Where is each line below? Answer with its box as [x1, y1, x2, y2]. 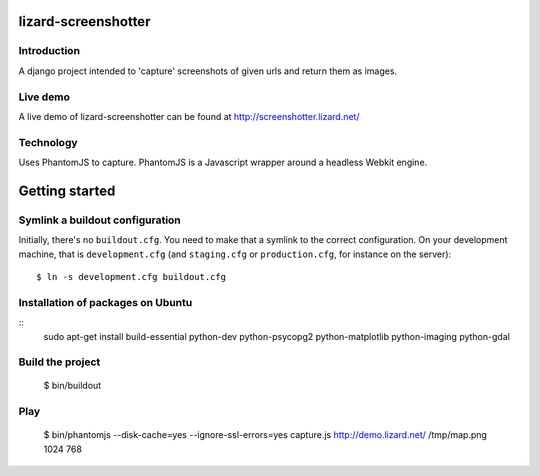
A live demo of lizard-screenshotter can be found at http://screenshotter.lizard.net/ [18, 110, 360, 122]
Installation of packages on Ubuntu [18, 295, 193, 309]
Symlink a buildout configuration [18, 213, 182, 227]
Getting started [18, 182, 116, 199]
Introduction [18, 44, 80, 58]
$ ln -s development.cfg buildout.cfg [36, 271, 227, 282]
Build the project [18, 355, 101, 369]
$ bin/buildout [43, 380, 102, 392]
